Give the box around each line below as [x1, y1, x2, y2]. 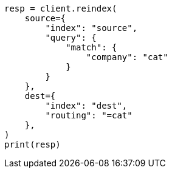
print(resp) [4, 140, 61, 149]
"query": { [45, 33, 97, 42]
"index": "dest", [45, 101, 128, 110]
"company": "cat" [86, 52, 168, 62]
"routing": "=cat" [45, 110, 132, 120]
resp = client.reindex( [4, 4, 117, 13]
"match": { [66, 42, 117, 52]
